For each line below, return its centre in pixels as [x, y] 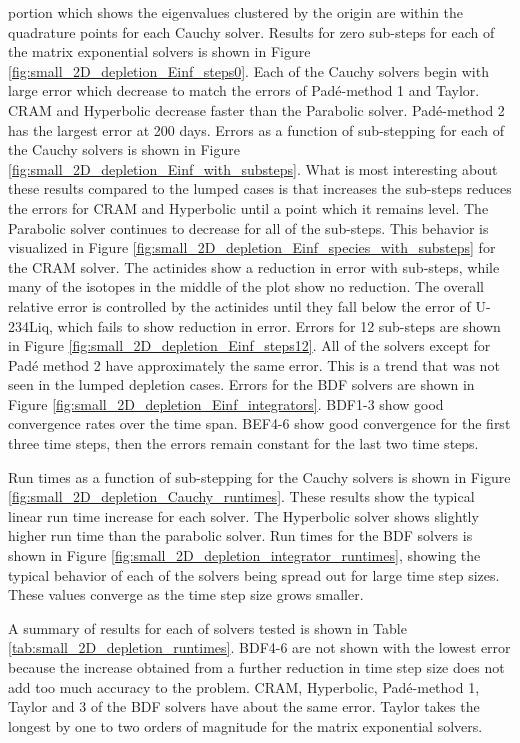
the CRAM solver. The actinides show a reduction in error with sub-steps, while [254, 266]
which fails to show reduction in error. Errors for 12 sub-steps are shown [279, 325]
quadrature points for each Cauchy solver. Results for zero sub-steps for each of [251, 31]
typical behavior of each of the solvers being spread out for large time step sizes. [254, 574]
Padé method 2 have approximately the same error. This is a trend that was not [254, 364]
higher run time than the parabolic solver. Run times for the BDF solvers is [240, 535]
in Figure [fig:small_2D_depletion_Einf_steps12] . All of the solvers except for [249, 345]
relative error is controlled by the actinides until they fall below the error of [239, 305]
